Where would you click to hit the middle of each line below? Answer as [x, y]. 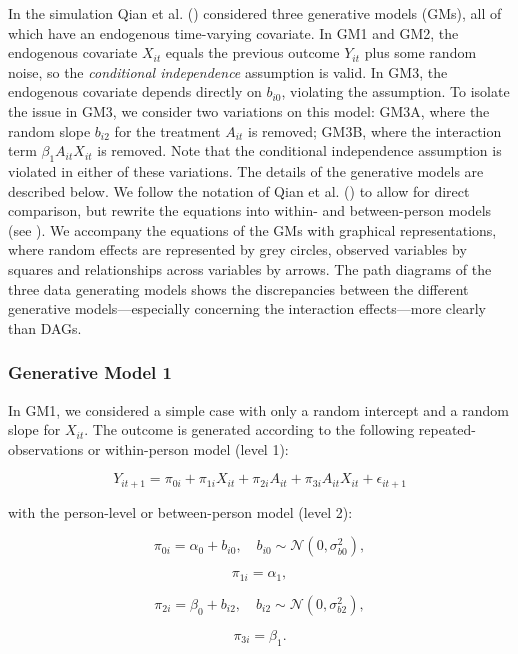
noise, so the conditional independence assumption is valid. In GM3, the [228, 71]
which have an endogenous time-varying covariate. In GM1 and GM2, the [233, 32]
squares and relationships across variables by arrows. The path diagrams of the [250, 268]
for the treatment [167, 130]
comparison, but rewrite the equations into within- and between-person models [250, 210]
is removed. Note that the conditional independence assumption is [299, 150]
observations [46, 448]
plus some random [420, 52]
